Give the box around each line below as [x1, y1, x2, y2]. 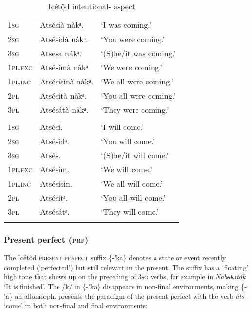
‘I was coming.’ [101, 19, 152, 30]
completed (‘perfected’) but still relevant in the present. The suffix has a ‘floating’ [4, 262, 249, 272]
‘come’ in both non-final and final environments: [4, 300, 148, 311]
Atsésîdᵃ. [40, 135, 69, 146]
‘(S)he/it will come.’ [101, 149, 169, 161]
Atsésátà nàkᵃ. [40, 104, 89, 115]
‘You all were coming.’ [101, 90, 176, 101]
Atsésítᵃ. [40, 192, 68, 203]
